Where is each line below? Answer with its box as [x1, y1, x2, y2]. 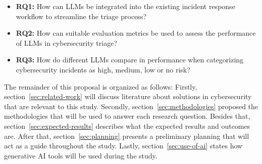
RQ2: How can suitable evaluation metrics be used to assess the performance [16, 28, 256, 38]
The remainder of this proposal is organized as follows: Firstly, [4, 81, 197, 92]
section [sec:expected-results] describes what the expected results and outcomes [4, 120, 250, 131]
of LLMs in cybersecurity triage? [16, 37, 117, 48]
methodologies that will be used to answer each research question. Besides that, [4, 111, 250, 121]
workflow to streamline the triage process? [16, 11, 146, 21]
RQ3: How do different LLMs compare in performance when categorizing [16, 54, 244, 65]
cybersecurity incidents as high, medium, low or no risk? [16, 64, 190, 74]
